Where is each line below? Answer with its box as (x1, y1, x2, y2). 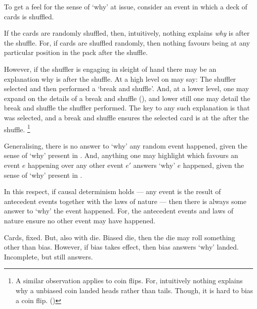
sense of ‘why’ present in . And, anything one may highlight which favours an (4, 150, 238, 160)
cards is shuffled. (4, 11, 54, 21)
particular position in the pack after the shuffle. (4, 47, 148, 57)
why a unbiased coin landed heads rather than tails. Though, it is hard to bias (15, 285, 253, 295)
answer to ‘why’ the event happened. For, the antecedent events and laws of (4, 206, 234, 216)
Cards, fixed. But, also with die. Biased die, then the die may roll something (4, 232, 235, 242)
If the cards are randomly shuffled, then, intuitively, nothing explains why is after (4, 28, 250, 38)
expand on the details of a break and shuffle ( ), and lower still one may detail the (4, 93, 251, 103)
